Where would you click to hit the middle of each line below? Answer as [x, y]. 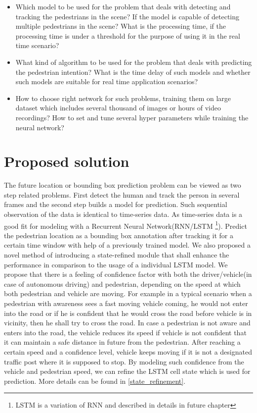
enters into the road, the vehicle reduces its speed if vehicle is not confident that [125, 332]
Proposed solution [67, 161]
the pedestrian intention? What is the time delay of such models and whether [133, 72]
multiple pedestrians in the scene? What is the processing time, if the [121, 26]
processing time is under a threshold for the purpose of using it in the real [128, 35]
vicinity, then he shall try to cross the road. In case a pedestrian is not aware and [127, 323]
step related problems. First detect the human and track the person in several [122, 194]
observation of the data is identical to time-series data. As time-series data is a [123, 214]
